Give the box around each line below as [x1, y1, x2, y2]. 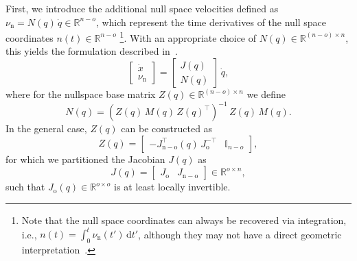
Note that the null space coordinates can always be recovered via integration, [21, 212, 347, 227]
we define [246, 87, 286, 101]
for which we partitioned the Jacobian [5, 151, 165, 166]
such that [5, 179, 45, 194]
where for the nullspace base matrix [5, 87, 156, 101]
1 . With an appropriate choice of [119, 29, 257, 45]
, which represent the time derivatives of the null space [95, 14, 327, 29]
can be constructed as [121, 121, 213, 136]
